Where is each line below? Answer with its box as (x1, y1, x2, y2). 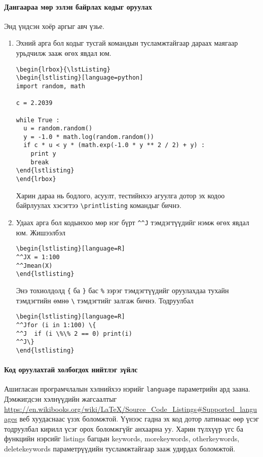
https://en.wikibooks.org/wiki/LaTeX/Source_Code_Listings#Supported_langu (4, 403, 257, 414)
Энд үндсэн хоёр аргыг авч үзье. (4, 20, 104, 31)
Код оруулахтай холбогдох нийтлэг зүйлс (4, 364, 138, 375)
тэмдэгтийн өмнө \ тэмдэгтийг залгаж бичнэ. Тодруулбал (16, 295, 194, 305)
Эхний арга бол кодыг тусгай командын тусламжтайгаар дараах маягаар (16, 38, 238, 48)
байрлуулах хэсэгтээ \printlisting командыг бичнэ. (16, 200, 181, 210)
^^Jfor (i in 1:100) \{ (16, 321, 96, 329)
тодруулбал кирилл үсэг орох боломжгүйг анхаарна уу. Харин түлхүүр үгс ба (4, 423, 243, 434)
